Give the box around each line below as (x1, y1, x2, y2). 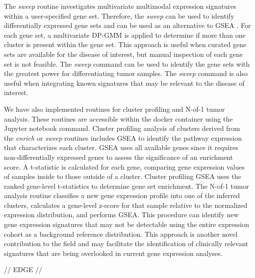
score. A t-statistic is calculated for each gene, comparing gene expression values (4, 161, 245, 172)
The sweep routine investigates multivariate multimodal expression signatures (4, 1, 236, 11)
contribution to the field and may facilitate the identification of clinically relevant (4, 238, 249, 249)
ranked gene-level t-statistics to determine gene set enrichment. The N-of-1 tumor (4, 180, 249, 191)
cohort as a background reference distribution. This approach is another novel (4, 228, 238, 239)
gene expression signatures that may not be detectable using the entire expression (4, 219, 249, 229)
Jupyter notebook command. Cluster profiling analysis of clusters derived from (4, 123, 240, 133)
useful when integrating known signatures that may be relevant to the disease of (4, 77, 245, 88)
